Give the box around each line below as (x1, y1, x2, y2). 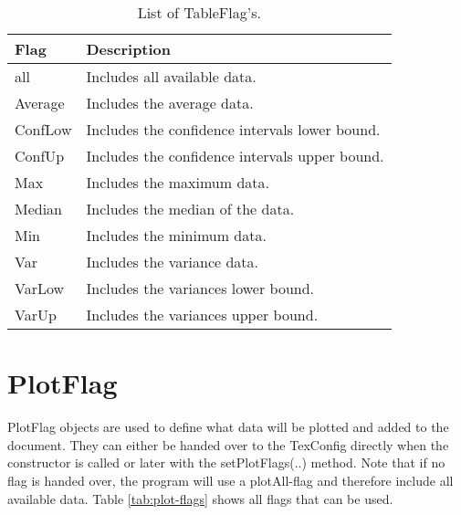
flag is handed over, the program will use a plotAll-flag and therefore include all (7, 470, 454, 489)
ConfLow (15, 119, 72, 140)
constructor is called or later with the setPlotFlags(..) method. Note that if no (7, 453, 445, 472)
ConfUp (15, 145, 65, 166)
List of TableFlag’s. (137, 2, 261, 23)
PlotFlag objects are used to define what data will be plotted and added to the (7, 417, 449, 436)
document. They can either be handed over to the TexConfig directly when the (7, 435, 449, 454)
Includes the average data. (86, 92, 254, 113)
